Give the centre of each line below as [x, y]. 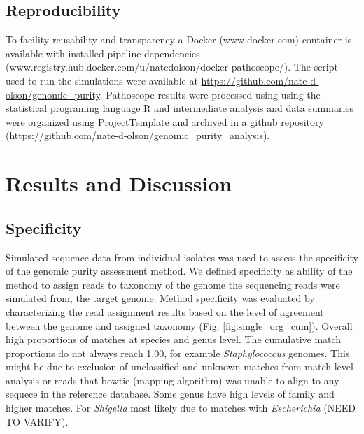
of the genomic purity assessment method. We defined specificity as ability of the [179, 271]
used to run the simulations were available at [102, 80]
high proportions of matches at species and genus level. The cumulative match [174, 339]
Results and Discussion [119, 183]
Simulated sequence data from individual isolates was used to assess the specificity [182, 257]
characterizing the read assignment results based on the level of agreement [165, 311]
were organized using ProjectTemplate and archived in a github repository [165, 121]
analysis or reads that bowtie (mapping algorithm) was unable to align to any [173, 380]
